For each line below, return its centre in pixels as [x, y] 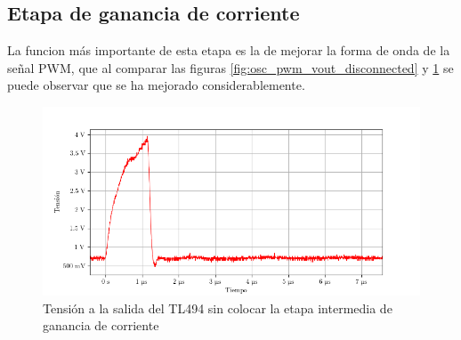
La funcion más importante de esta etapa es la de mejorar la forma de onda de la [229, 50]
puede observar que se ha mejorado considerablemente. [156, 85]
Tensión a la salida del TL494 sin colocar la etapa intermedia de [218, 308]
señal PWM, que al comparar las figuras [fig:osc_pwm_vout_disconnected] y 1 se [230, 67]
